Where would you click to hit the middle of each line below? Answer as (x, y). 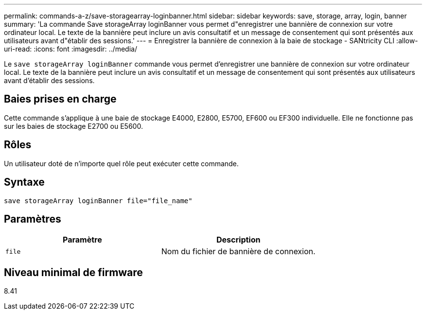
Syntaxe (24, 182)
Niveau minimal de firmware (73, 272)
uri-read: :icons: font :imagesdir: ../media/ (71, 49)
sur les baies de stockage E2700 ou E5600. (73, 126)
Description (239, 240)
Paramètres (33, 219)
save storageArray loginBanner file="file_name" (98, 201)
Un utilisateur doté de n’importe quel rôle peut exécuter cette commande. (121, 163)
